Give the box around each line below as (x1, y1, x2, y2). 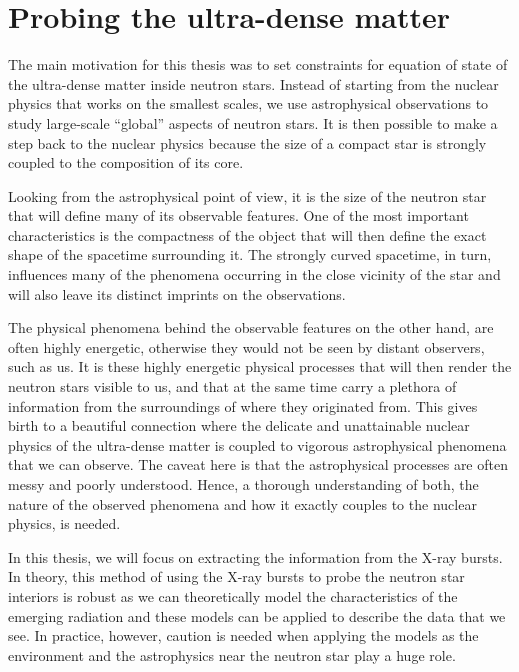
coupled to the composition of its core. (8, 152, 244, 173)
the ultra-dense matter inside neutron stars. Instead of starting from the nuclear (8, 73, 499, 94)
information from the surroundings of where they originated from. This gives (8, 395, 478, 416)
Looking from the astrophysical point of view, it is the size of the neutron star (8, 185, 487, 206)
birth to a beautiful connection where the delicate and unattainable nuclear (8, 415, 470, 436)
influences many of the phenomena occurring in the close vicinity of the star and (8, 264, 501, 285)
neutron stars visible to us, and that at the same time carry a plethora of (8, 376, 457, 397)
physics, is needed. (8, 513, 121, 534)
